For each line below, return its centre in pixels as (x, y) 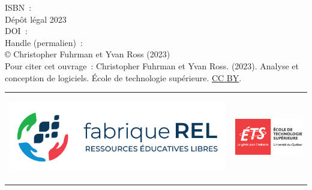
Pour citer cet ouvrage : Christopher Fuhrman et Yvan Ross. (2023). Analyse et (152, 65)
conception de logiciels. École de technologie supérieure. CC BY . (123, 77)
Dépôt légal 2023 (36, 19)
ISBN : (18, 7)
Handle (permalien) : (44, 42)
